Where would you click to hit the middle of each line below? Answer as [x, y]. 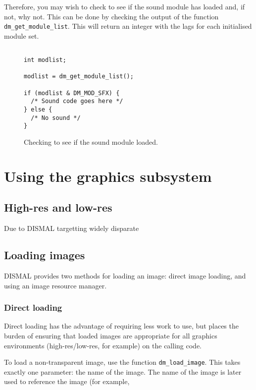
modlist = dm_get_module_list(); [79, 77]
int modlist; [45, 60]
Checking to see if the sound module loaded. [91, 142]
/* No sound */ [56, 118]
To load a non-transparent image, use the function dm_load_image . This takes [122, 362]
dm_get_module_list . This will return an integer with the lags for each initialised [128, 26]
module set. [22, 35]
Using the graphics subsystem [108, 176]
